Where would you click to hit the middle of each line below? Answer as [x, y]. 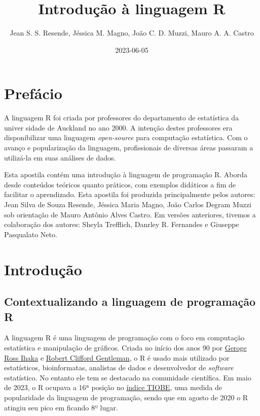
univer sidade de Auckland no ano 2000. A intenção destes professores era [118, 127]
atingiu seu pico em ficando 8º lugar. [61, 407]
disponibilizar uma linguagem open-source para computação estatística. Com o [126, 137]
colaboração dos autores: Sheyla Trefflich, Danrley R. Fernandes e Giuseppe [122, 224]
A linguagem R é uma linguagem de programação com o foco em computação [124, 338]
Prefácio [33, 93]
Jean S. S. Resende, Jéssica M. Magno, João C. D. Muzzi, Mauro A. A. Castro [132, 33]
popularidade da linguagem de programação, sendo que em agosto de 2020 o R [126, 397]
